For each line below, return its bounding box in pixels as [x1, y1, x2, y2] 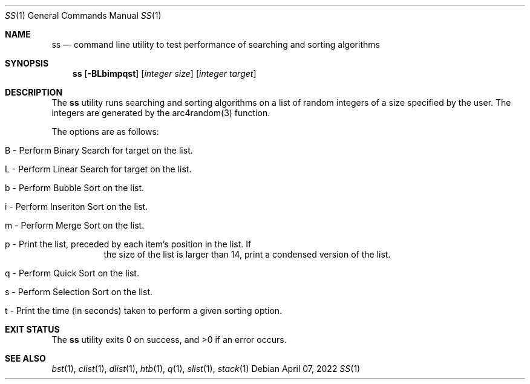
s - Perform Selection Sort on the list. [5, 287, 153, 297]
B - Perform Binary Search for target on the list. [5, 145, 193, 155]
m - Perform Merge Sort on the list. [5, 220, 145, 230]
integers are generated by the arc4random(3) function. [51, 108, 270, 118]
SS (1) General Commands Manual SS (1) [5, 10, 162, 21]
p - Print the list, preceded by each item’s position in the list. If [5, 239, 252, 249]
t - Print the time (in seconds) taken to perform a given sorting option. [5, 305, 283, 316]
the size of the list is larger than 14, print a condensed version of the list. [103, 249, 391, 259]
